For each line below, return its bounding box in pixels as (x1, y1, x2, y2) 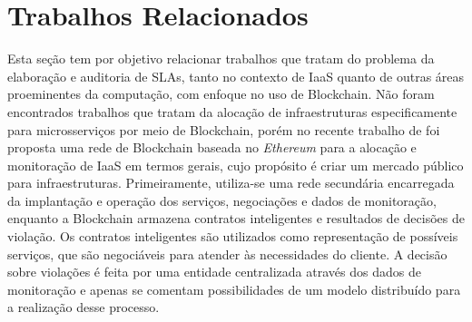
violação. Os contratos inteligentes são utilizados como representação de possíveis (7, 227, 458, 246)
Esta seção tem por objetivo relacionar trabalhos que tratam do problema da (7, 49, 435, 68)
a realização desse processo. (7, 298, 160, 317)
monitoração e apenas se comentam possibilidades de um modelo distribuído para (7, 279, 461, 298)
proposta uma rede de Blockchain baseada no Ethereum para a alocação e (7, 138, 417, 157)
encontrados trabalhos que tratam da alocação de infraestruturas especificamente (7, 102, 457, 121)
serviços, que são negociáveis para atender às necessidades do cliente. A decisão (7, 244, 447, 263)
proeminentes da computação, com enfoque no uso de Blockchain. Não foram (7, 84, 435, 103)
